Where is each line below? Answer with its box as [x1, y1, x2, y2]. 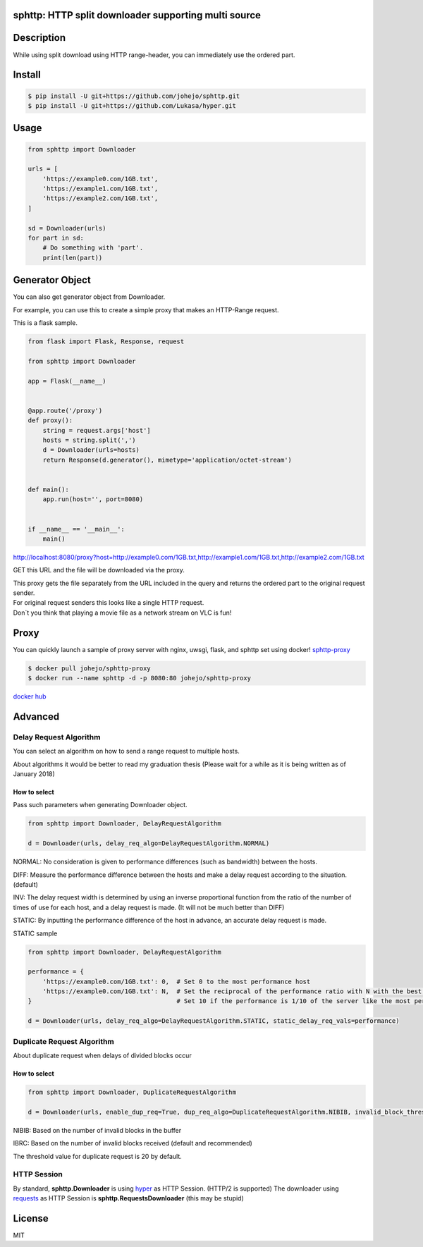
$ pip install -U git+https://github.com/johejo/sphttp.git [27, 92, 240, 100]
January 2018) [13, 770, 56, 778]
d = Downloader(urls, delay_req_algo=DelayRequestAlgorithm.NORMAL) [27, 840, 270, 847]
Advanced [13, 711, 60, 723]
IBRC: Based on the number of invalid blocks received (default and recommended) [13, 1139, 253, 1148]
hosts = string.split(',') [42, 436, 137, 444]
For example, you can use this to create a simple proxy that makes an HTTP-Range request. [13, 305, 279, 314]
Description [13, 32, 66, 44]
